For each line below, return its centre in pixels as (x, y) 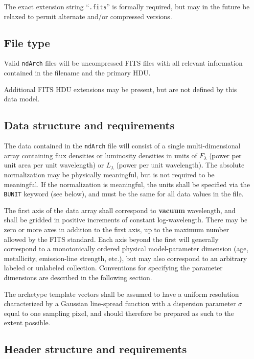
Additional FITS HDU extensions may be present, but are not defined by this (121, 89)
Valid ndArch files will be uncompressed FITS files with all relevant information (123, 63)
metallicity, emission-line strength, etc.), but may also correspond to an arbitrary (126, 258)
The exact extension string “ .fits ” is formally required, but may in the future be (127, 6)
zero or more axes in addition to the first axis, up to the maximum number (116, 229)
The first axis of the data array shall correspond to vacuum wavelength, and (120, 210)
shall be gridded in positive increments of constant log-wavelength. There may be (126, 220)
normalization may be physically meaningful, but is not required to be (109, 174)
